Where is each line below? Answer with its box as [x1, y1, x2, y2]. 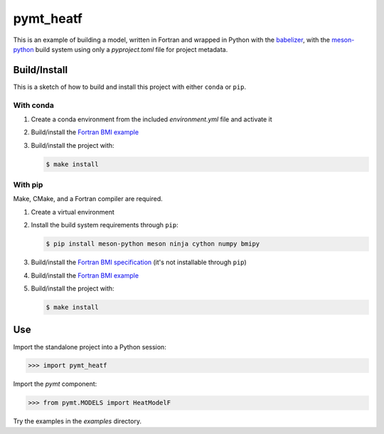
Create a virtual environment [31, 207, 115, 216]
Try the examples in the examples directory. [13, 417, 142, 425]
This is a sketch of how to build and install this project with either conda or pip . [13, 82, 247, 91]
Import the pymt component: [13, 380, 97, 389]
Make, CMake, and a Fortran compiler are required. [13, 195, 163, 203]
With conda [13, 100, 55, 110]
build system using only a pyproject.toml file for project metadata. [35, 45, 228, 53]
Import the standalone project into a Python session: [13, 342, 166, 351]
